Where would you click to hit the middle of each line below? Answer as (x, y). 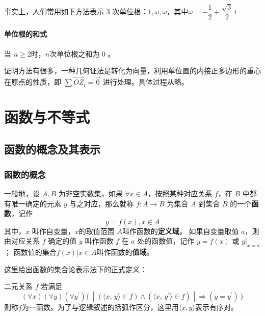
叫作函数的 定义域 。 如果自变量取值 (180, 231)
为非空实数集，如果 (90, 193)
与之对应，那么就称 (102, 203)
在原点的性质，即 (33, 82)
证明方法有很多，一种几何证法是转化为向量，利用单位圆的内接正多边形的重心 (132, 71)
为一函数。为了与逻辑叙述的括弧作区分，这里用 (100, 307)
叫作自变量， (53, 231)
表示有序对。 (216, 307)
